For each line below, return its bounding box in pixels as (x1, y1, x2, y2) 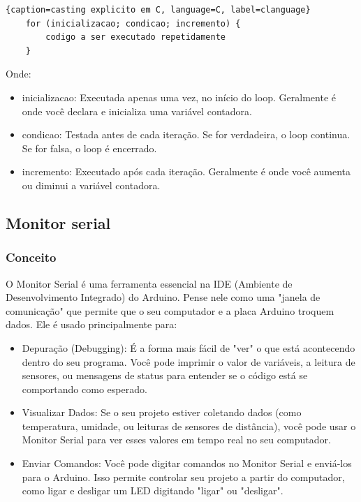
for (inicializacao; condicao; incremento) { (25, 18, 241, 29)
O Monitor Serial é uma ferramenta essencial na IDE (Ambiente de (6, 276, 293, 290)
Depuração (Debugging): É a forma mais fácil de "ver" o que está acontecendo (22, 340, 355, 355)
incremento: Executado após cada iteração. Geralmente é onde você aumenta (22, 164, 351, 179)
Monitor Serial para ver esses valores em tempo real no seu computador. (22, 432, 331, 447)
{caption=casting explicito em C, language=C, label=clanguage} (6, 5, 311, 15)
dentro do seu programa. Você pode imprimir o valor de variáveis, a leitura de (22, 354, 355, 369)
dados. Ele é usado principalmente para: (6, 317, 177, 332)
